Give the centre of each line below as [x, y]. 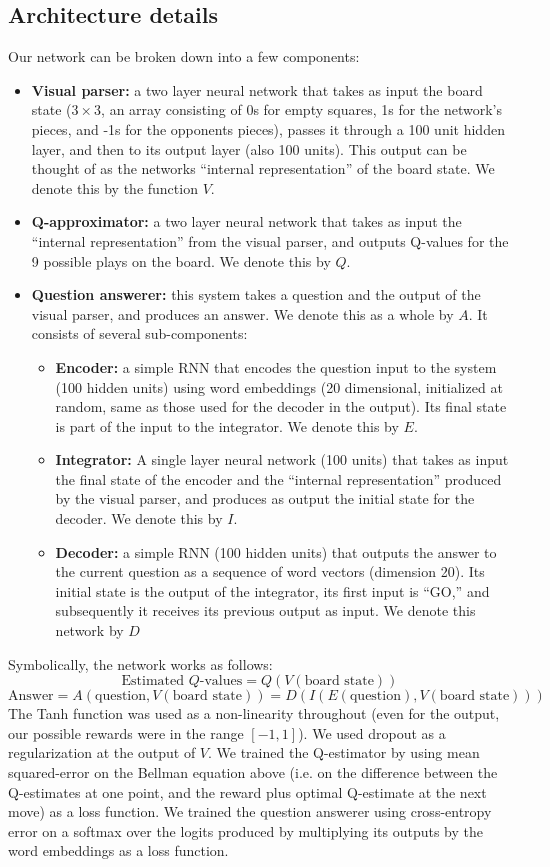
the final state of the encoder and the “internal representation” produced [278, 478]
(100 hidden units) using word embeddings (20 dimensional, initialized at [279, 386]
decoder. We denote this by [139, 518]
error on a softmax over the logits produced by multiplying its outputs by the [245, 830]
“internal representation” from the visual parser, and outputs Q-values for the [270, 240]
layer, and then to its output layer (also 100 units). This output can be [249, 148]
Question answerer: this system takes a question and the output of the [256, 294]
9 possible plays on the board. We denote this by [181, 260]
